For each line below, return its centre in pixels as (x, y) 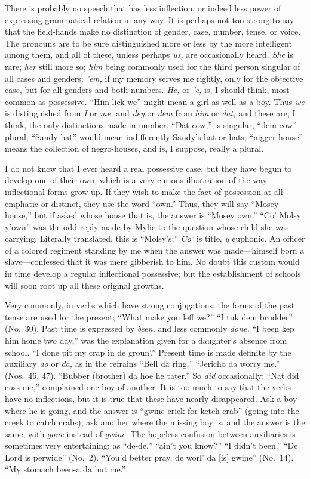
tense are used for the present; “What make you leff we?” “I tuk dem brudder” (149, 316)
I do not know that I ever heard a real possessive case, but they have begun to (148, 168)
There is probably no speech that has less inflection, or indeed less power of (143, 8)
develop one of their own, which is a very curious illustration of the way (136, 180)
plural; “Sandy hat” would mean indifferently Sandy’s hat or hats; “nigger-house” (154, 136)
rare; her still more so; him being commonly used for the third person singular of (153, 66)
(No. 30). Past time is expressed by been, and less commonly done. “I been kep (150, 328)
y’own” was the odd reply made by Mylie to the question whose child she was (147, 226)
